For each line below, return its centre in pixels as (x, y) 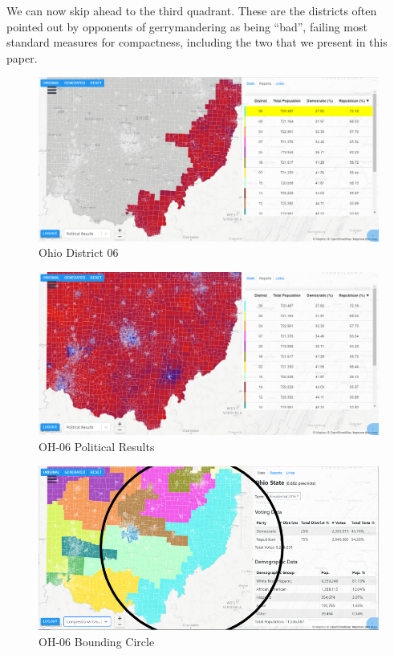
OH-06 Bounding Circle (97, 641)
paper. (22, 57)
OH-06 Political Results (97, 446)
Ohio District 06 (79, 252)
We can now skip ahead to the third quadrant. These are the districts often (192, 10)
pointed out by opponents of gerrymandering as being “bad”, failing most (187, 26)
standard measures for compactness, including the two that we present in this (197, 42)
